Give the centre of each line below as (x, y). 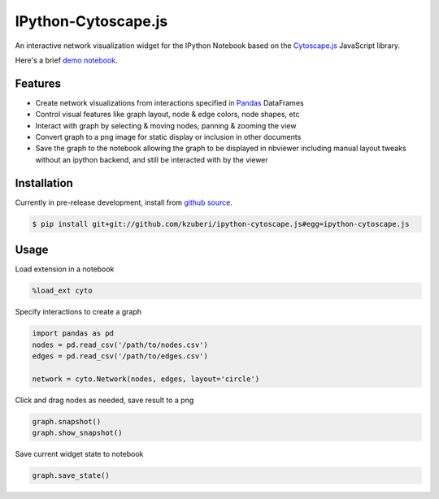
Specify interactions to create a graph (78, 312)
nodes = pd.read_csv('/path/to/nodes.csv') (120, 345)
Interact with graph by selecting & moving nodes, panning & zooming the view (166, 125)
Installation (44, 183)
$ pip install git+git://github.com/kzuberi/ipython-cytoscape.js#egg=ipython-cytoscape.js (221, 224)
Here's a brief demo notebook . (66, 60)
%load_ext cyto (62, 291)
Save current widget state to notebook (79, 454)
